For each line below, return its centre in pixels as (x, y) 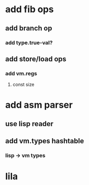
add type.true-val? (29, 43)
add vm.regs (21, 73)
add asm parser (39, 105)
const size (23, 84)
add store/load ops (36, 59)
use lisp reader (29, 124)
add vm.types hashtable (45, 141)
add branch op (29, 28)
